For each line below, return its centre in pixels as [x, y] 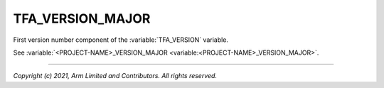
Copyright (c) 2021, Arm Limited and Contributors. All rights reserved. [115, 76]
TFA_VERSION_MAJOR [82, 18]
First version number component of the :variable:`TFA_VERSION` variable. [121, 40]
